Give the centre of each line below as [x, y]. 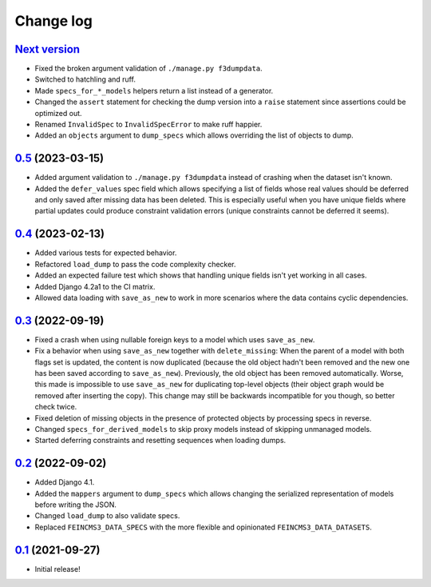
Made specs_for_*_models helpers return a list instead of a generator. [154, 90]
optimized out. [59, 113]
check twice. [56, 407]
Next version [47, 49]
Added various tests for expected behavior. [106, 253]
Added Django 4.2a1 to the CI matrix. [95, 286]
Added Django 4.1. [65, 482]
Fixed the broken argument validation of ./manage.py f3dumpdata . [148, 69]
